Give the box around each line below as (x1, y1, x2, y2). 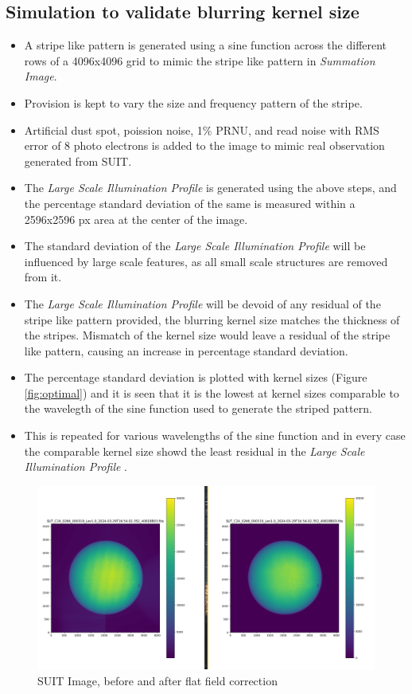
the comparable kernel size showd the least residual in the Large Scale (24, 442, 365, 459)
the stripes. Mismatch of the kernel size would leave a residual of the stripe (24, 327, 391, 343)
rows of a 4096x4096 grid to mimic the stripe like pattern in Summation (24, 52, 375, 69)
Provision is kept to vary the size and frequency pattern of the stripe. (24, 94, 363, 111)
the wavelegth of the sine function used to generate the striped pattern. (24, 400, 372, 417)
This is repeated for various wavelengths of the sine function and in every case (24, 427, 406, 444)
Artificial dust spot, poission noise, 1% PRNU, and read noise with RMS (24, 121, 379, 138)
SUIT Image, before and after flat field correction (37, 672, 278, 688)
